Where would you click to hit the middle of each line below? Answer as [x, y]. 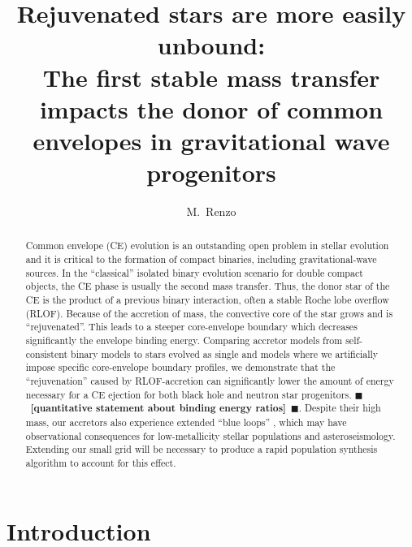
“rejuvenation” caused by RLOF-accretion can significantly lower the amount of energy [210, 381]
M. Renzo [211, 211]
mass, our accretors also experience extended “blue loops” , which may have [186, 422]
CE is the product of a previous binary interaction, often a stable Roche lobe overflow [207, 300]
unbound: [211, 45]
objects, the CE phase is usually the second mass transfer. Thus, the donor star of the [208, 286]
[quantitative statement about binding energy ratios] [158, 408]
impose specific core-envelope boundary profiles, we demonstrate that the [180, 367]
